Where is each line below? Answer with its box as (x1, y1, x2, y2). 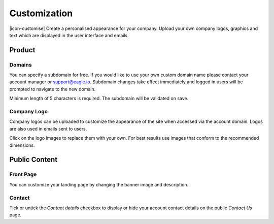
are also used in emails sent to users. (9, 125, 87, 132)
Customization (9, 8, 73, 19)
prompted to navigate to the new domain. (9, 86, 96, 92)
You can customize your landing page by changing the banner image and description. (9, 181, 189, 187)
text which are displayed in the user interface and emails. (9, 32, 129, 38)
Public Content (9, 155, 58, 164)
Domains (9, 61, 32, 68)
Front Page (9, 171, 37, 178)
